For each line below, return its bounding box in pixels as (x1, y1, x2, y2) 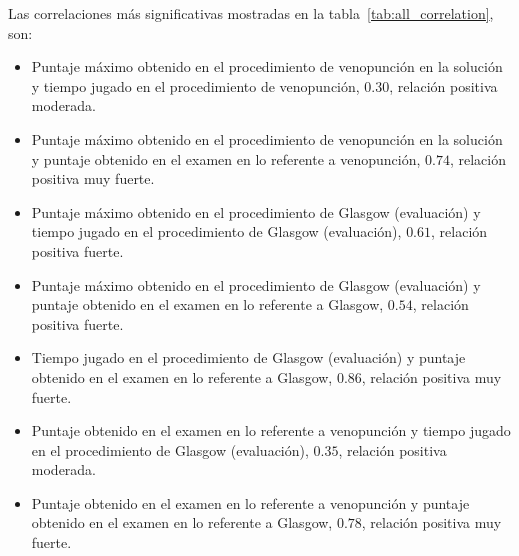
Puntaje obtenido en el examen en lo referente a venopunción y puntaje (31, 492, 470, 513)
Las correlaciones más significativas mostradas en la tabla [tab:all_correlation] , (8, 3, 494, 23)
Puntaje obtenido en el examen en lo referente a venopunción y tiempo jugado (31, 420, 511, 441)
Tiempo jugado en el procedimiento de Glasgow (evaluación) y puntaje (31, 347, 466, 368)
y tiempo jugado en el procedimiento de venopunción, (31, 75, 360, 96)
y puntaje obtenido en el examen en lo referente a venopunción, (31, 148, 421, 169)
